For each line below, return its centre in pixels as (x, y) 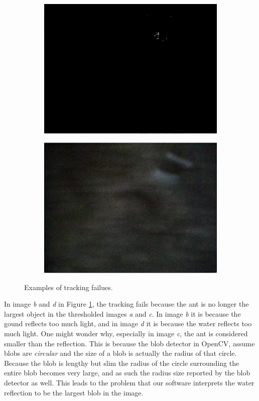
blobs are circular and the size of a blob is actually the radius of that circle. (120, 353)
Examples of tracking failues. (69, 287)
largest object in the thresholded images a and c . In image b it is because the (122, 313)
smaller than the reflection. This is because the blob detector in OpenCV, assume (129, 343)
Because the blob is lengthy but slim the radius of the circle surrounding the (122, 363)
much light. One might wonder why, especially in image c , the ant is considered (126, 333)
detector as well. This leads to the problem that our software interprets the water (129, 382)
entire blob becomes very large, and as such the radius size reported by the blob (127, 373)
